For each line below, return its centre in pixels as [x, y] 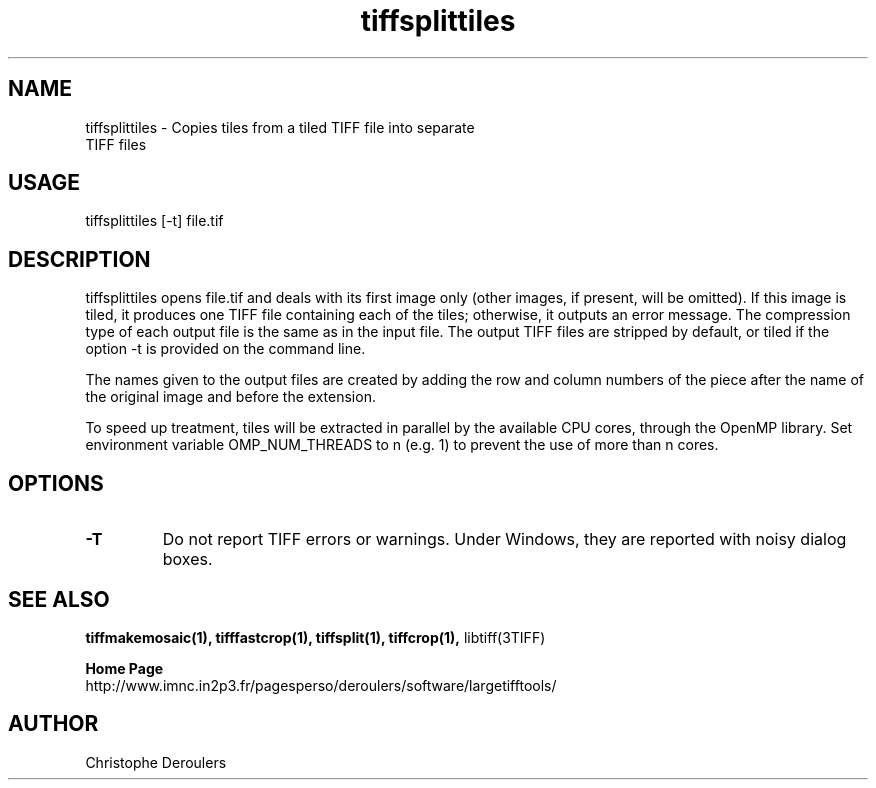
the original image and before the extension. [230, 397]
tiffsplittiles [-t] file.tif [154, 221]
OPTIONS [56, 483]
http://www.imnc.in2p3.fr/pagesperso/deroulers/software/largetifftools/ [321, 685]
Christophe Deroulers [156, 762]
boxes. [187, 559]
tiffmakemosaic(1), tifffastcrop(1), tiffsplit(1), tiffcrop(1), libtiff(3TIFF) [315, 637]
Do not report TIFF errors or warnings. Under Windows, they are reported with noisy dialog [504, 539]
